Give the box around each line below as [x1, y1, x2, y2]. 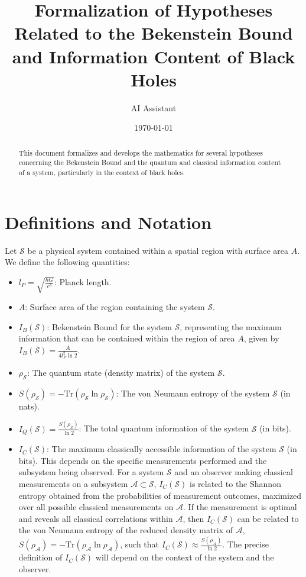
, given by [243, 332, 279, 344]
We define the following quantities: [5, 256, 130, 268]
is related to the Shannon [190, 478, 281, 490]
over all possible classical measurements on [18, 501, 174, 513]
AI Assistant [131, 101, 177, 114]
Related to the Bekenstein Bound [14, 21, 293, 45]
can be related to [237, 512, 299, 524]
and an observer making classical [174, 466, 293, 478]
